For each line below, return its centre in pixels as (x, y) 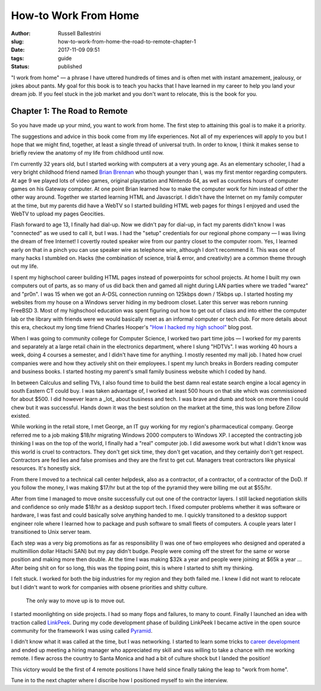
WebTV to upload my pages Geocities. (58, 214)
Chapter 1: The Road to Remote (69, 111)
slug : (17, 41)
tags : (18, 58)
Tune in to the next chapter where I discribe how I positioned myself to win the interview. (119, 680)
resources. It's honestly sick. (46, 468)
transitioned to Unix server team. (51, 532)
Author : (21, 33)
